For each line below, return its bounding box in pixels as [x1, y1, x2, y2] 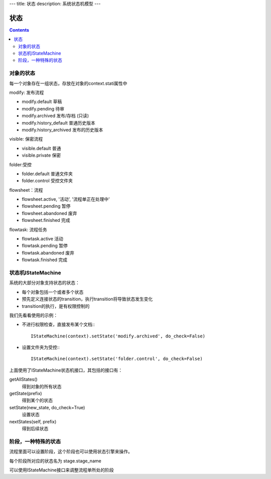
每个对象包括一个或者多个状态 [22, 289, 84, 295]
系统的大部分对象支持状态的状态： [9, 280, 80, 286]
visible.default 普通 [22, 145, 61, 151]
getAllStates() [9, 377, 38, 383]
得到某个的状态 [22, 397, 53, 404]
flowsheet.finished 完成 [22, 217, 70, 223]
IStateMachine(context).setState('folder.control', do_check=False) [31, 356, 203, 362]
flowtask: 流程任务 [9, 226, 47, 232]
